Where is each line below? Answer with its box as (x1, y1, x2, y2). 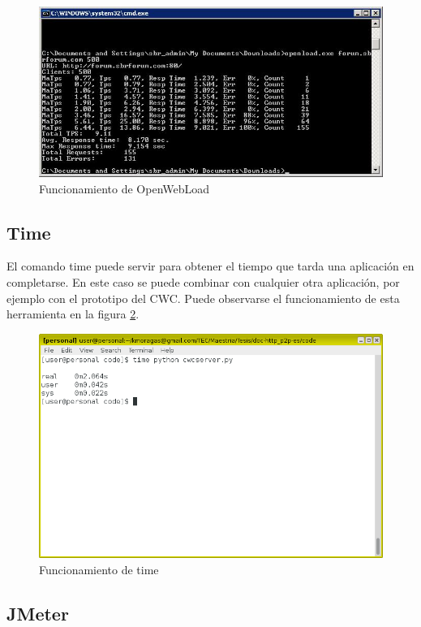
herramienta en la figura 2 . (6, 305, 140, 322)
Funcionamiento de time (39, 560, 159, 577)
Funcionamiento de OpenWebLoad (39, 179, 210, 197)
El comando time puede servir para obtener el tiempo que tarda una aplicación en (6, 257, 415, 275)
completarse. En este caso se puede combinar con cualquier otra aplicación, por (6, 274, 400, 291)
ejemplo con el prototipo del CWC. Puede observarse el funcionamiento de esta (6, 289, 400, 306)
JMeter (6, 600, 69, 625)
